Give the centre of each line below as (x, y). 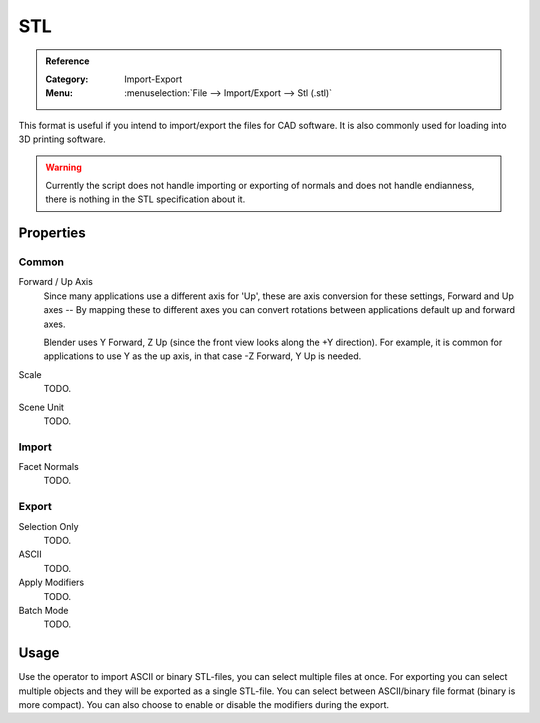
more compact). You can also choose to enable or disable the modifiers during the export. (204, 705)
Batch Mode (43, 610)
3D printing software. (62, 139)
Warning (63, 167)
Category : (67, 79)
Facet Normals (48, 467)
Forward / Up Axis (56, 282)
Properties (52, 233)
